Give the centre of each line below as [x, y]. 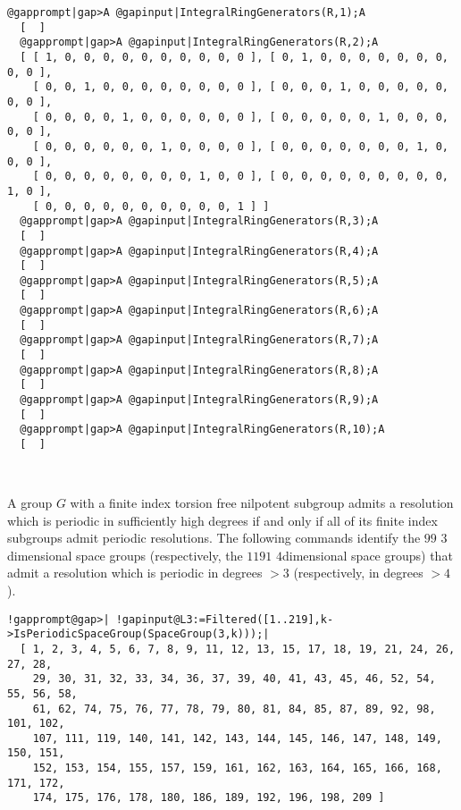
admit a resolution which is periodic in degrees [135, 573]
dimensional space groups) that [368, 555]
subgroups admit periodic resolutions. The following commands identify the [214, 538]
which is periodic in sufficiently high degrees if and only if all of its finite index [222, 520]
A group [30, 502]
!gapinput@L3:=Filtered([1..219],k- [225, 619]
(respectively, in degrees [358, 573]
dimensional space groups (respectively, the [125, 555]
